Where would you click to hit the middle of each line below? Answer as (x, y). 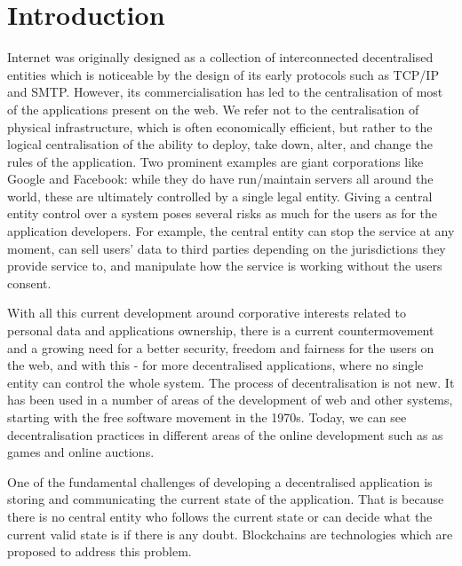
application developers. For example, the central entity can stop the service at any (231, 231)
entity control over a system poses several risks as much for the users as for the (223, 213)
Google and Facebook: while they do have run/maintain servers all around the (220, 179)
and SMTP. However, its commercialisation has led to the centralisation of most (225, 92)
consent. (29, 283)
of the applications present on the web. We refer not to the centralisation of (213, 109)
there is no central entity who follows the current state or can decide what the (220, 516)
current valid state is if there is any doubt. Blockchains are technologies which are (230, 534)
